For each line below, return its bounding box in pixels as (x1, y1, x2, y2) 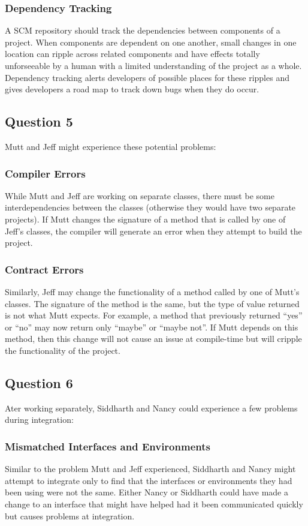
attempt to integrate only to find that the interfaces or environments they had (5, 474, 292, 486)
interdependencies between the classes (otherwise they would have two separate (5, 201, 296, 214)
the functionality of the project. (5, 344, 120, 356)
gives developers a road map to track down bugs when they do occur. (5, 83, 259, 95)
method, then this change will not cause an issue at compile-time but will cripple (5, 332, 302, 345)
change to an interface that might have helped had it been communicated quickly (5, 497, 303, 510)
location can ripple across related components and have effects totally (5, 47, 260, 60)
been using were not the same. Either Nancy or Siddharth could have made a (5, 486, 289, 498)
